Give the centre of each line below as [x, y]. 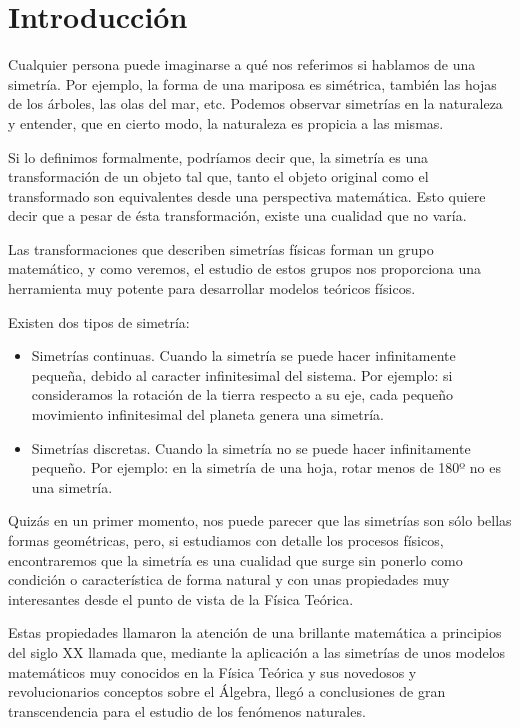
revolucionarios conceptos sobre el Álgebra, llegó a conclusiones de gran [227, 691]
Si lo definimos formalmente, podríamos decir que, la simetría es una [218, 156]
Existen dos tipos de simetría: [99, 321]
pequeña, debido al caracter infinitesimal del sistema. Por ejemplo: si [242, 374]
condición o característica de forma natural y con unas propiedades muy [229, 579]
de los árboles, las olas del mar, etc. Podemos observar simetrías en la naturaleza [255, 103]
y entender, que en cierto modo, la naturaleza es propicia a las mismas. [226, 122]
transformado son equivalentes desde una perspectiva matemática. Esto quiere [247, 195]
